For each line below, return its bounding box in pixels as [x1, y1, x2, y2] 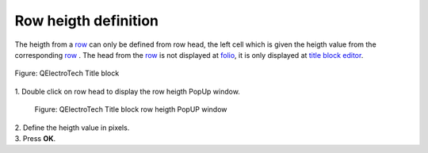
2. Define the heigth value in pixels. [14, 123, 130, 132]
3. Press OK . [14, 133, 56, 143]
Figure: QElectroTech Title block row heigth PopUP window [34, 105, 227, 114]
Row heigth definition [14, 12, 159, 29]
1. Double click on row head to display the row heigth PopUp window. [14, 86, 241, 96]
